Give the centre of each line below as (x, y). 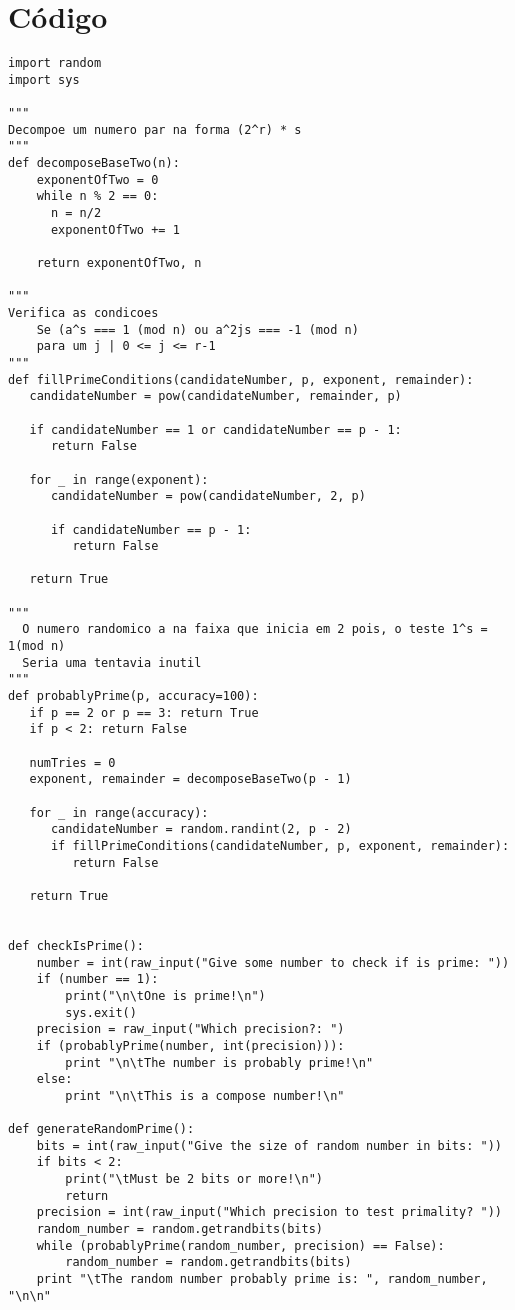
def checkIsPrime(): (76, 945)
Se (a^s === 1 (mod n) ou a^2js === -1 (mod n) (197, 329)
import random (55, 63)
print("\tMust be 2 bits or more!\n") (194, 1179)
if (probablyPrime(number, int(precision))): (190, 1045)
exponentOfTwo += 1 (115, 229)
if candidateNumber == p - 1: (151, 529)
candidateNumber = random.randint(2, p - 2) (201, 829)
